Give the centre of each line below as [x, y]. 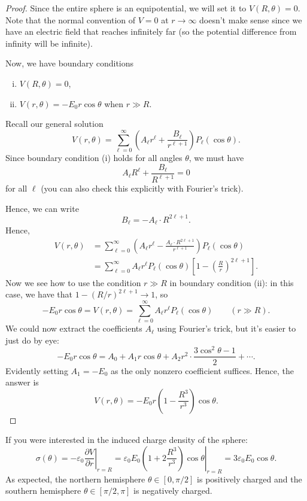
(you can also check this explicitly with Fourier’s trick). [142, 188]
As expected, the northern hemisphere [75, 479]
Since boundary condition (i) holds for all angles [94, 158]
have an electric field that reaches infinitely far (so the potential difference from [151, 31]
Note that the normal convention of [71, 19]
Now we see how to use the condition [73, 282]
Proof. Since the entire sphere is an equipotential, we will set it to [126, 8]
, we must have [216, 158]
